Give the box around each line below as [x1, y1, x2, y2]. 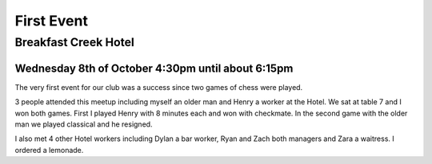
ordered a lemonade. [14, 145, 84, 154]
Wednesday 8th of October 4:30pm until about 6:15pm [14, 61, 294, 75]
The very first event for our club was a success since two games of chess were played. [14, 82, 303, 92]
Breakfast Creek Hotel [14, 35, 135, 49]
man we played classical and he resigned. [14, 119, 153, 129]
